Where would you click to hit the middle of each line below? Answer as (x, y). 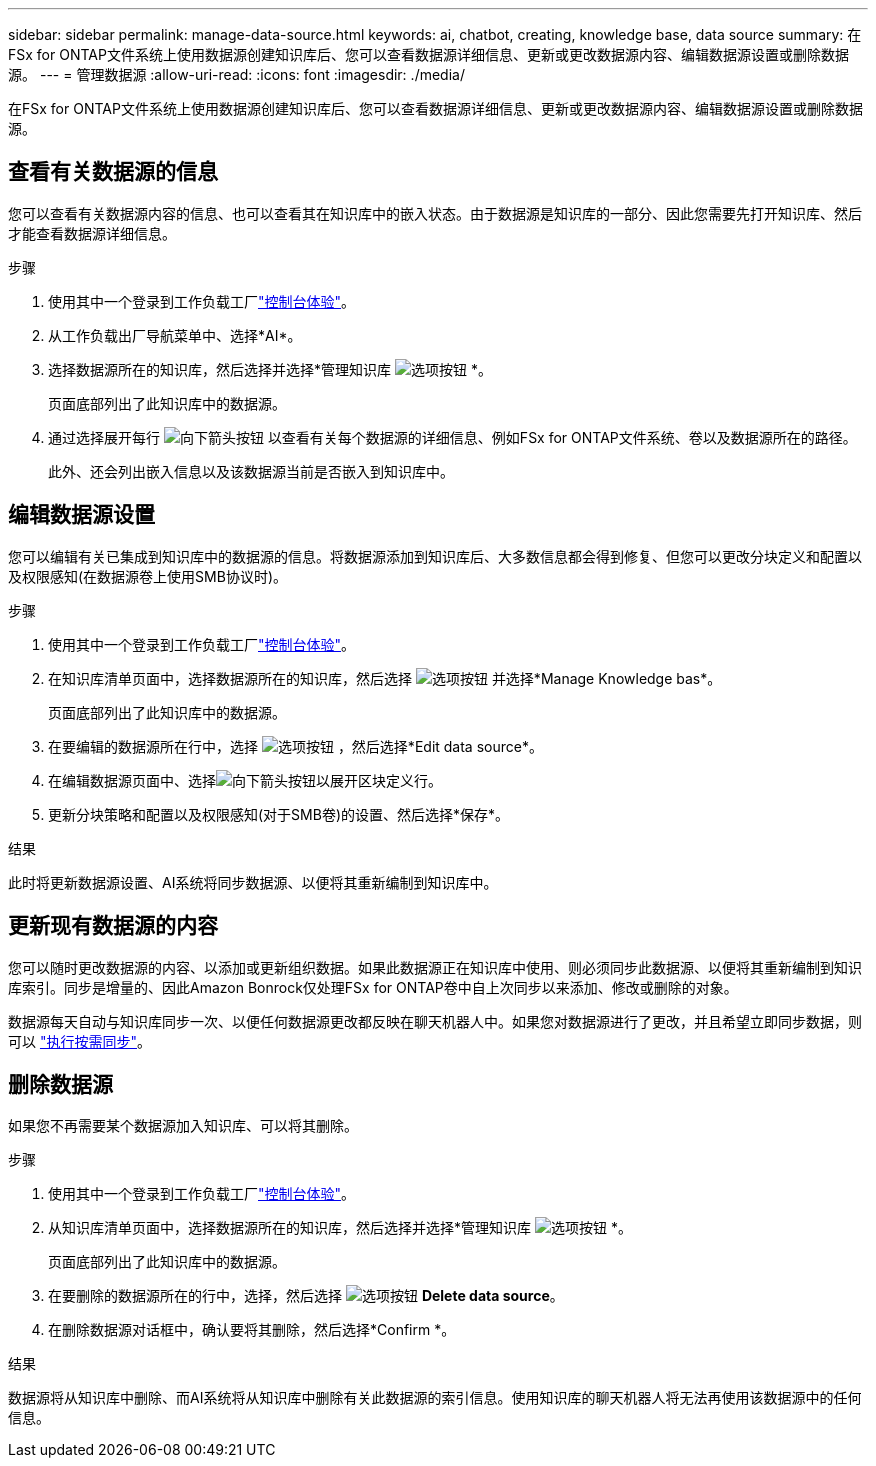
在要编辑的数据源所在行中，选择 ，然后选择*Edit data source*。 (295, 746)
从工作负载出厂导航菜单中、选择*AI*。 (175, 335)
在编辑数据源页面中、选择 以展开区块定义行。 (245, 780)
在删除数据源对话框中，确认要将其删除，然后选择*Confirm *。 (252, 1330)
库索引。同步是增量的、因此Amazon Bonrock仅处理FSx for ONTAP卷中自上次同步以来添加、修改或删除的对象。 (373, 987)
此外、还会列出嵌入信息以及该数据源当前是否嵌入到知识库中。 (251, 471)
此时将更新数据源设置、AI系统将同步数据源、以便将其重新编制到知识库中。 (253, 882)
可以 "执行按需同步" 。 (79, 1041)
